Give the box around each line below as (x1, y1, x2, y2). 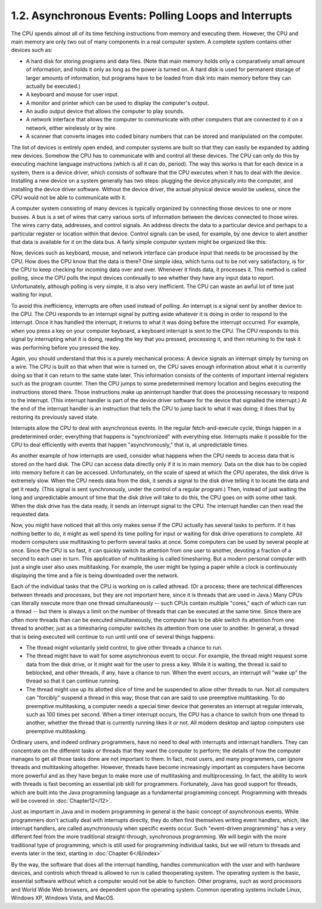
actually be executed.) (26, 82, 80, 90)
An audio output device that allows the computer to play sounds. (26, 108, 185, 115)
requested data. (11, 511, 50, 518)
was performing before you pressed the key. (11, 344, 120, 351)
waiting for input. (11, 291, 53, 298)
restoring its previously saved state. (11, 413, 99, 421)
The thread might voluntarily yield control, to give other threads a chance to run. (26, 644, 223, 651)
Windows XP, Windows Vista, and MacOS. (11, 894, 115, 902)
